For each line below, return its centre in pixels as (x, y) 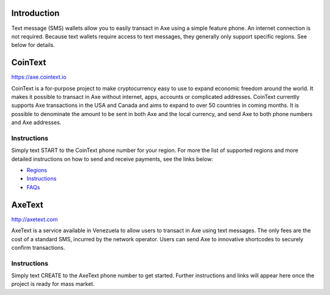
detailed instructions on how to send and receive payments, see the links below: (112, 159)
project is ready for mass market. (53, 284)
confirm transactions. (38, 247)
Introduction (35, 13)
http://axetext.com (35, 219)
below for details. (33, 45)
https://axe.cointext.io (39, 77)
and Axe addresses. (36, 123)
